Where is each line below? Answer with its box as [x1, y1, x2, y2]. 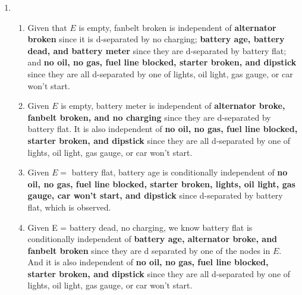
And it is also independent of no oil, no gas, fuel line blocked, [27, 256, 269, 268]
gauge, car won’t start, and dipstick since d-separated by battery [27, 189, 283, 202]
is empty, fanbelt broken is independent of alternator [78, 21, 276, 33]
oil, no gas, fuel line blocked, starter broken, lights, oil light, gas [27, 177, 295, 190]
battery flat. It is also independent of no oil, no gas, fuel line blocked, [27, 123, 298, 135]
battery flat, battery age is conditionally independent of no [71, 166, 288, 178]
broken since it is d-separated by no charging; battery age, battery [27, 33, 285, 45]
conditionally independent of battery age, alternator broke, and [27, 233, 278, 245]
